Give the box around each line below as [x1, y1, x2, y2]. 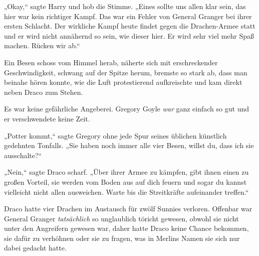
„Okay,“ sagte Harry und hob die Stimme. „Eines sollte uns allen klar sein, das [4, 1, 246, 11]
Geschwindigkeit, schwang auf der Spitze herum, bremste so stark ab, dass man [4, 67, 247, 77]
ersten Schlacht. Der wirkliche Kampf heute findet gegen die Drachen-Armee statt [4, 21, 255, 31]
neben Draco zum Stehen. [4, 86, 83, 97]
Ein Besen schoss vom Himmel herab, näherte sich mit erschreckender [4, 57, 218, 67]
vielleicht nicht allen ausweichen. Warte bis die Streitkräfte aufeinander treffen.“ [4, 186, 249, 197]
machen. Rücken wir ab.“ [4, 40, 80, 51]
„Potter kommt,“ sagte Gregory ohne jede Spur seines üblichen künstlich [4, 130, 227, 141]
